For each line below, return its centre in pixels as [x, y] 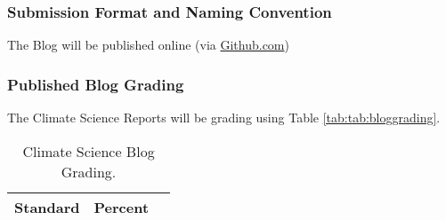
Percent [122, 207]
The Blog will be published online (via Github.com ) [148, 45]
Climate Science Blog [89, 151]
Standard [47, 207]
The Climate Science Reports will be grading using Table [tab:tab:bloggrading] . [224, 118]
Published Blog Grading [96, 84]
